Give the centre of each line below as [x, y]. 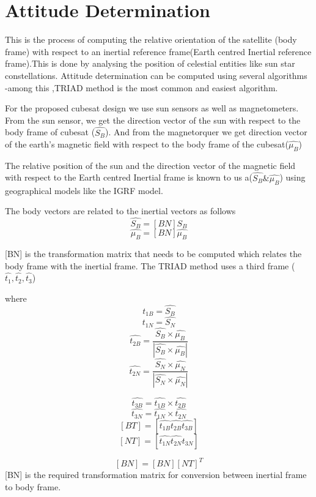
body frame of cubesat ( [50, 132]
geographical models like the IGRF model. [84, 190]
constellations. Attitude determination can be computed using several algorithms [156, 75]
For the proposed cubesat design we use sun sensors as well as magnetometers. [152, 108]
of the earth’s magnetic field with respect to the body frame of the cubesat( [147, 144]
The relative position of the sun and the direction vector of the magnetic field [150, 165]
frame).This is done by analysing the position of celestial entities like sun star [150, 63]
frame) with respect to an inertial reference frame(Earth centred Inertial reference [158, 51]
